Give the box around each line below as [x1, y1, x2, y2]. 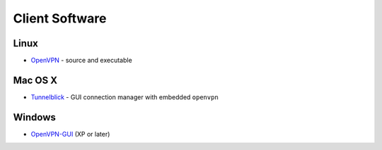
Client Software [13, 11, 107, 26]
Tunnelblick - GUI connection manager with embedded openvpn [30, 92, 219, 101]
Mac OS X [13, 74, 58, 86]
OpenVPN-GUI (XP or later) [30, 130, 110, 138]
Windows [13, 111, 56, 123]
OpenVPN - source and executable [30, 56, 132, 65]
